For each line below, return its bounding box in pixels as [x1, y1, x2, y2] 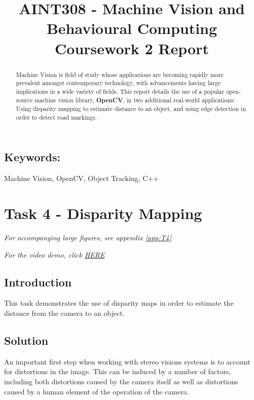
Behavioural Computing [46, 18, 217, 39]
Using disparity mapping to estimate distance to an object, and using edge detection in [16, 104, 246, 113]
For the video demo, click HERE [4, 249, 105, 260]
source [16, 95, 33, 104]
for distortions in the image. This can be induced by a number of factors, [4, 366, 231, 377]
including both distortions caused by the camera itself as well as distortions [4, 376, 238, 386]
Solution [4, 332, 49, 348]
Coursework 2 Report [55, 38, 209, 58]
